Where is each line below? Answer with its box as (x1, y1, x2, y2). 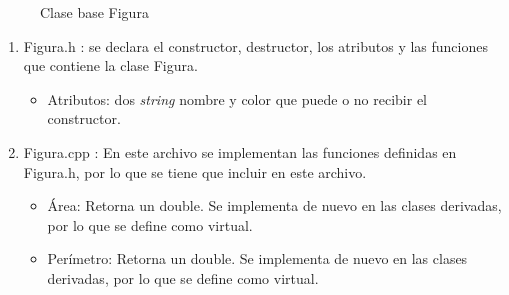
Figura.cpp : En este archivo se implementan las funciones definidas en (23, 141, 457, 162)
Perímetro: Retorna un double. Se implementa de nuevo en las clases (47, 248, 468, 269)
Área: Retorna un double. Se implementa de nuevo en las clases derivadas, (47, 195, 502, 216)
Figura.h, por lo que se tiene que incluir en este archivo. (23, 161, 367, 182)
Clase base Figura (40, 2, 149, 22)
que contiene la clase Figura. (23, 55, 198, 76)
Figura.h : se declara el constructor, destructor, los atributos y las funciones (23, 35, 488, 56)
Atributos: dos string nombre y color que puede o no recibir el (47, 88, 427, 109)
